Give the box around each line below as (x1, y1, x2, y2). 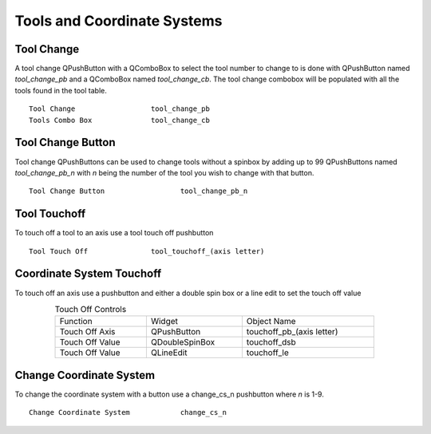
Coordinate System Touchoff (14, 267, 162, 281)
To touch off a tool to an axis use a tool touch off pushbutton (14, 228, 214, 238)
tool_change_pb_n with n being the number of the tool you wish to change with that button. (14, 168, 314, 177)
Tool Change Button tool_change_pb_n (29, 187, 248, 195)
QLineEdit (150, 347, 188, 358)
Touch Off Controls (54, 304, 127, 315)
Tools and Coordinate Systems (14, 12, 223, 30)
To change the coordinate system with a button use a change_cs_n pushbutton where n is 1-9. (14, 389, 325, 399)
